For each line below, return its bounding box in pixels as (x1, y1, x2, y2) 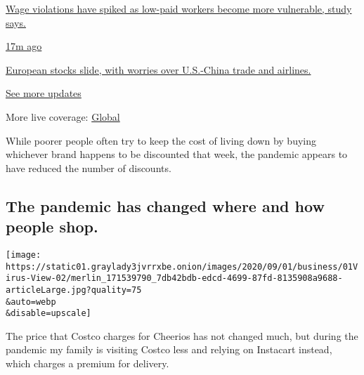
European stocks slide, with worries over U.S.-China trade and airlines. (6, 62, 311, 77)
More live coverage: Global (6, 109, 120, 124)
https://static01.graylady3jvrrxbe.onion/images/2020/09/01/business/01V (6, 261, 358, 272)
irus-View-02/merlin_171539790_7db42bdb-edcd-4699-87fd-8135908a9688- (6, 273, 343, 284)
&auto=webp (6, 296, 56, 307)
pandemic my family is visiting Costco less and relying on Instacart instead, (6, 342, 332, 357)
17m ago (6, 39, 42, 53)
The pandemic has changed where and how (6, 195, 325, 216)
